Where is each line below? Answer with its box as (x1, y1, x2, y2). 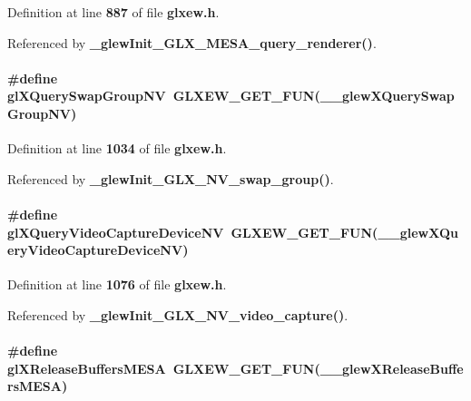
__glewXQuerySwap (319, 86, 455, 105)
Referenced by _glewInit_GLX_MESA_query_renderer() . (7, 33, 377, 52)
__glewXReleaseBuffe (319, 358, 464, 377)
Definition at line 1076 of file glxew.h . (7, 275, 227, 294)
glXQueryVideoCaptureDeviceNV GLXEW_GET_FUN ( (7, 222, 378, 241)
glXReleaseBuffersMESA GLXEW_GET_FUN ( (7, 358, 320, 377)
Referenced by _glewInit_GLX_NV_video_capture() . (7, 305, 348, 324)
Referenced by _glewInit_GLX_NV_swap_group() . (7, 169, 334, 188)
